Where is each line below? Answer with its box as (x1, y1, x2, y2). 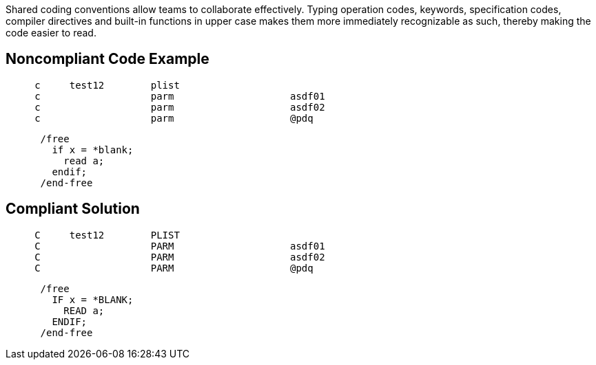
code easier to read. (6, 27, 96, 38)
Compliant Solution (6, 200, 140, 218)
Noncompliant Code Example (6, 50, 209, 68)
